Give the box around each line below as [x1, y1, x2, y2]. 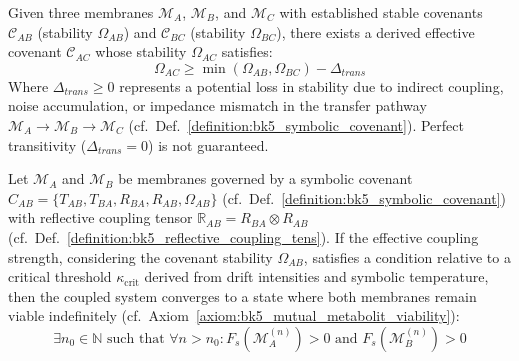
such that [107, 331, 165, 346]
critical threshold [8, 266, 112, 287]
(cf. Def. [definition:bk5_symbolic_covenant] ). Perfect [128, 114, 464, 135]
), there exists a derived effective [276, 21, 475, 42]
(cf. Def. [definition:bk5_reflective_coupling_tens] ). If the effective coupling [8, 226, 479, 247]
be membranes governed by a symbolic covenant [118, 168, 413, 189]
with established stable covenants [279, 2, 483, 22]
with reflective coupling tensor [8, 207, 193, 228]
